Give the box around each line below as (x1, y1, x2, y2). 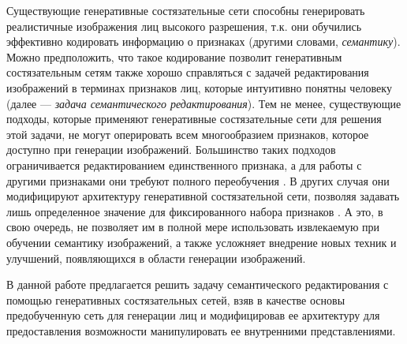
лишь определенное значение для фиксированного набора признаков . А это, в (6, 203, 383, 219)
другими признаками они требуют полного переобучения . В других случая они (6, 172, 390, 189)
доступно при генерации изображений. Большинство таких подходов (6, 141, 336, 158)
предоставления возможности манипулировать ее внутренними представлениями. (6, 322, 396, 338)
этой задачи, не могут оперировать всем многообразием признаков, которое (6, 125, 369, 142)
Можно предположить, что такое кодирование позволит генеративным (6, 48, 342, 65)
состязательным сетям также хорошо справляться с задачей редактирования (6, 64, 369, 80)
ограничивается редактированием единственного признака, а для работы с (6, 156, 362, 173)
